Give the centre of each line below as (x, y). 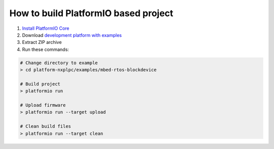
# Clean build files (45, 127)
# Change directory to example (59, 63)
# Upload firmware (43, 105)
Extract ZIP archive (42, 42)
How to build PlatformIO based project (91, 13)
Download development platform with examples (72, 35)
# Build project (40, 84)
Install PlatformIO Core (46, 28)
